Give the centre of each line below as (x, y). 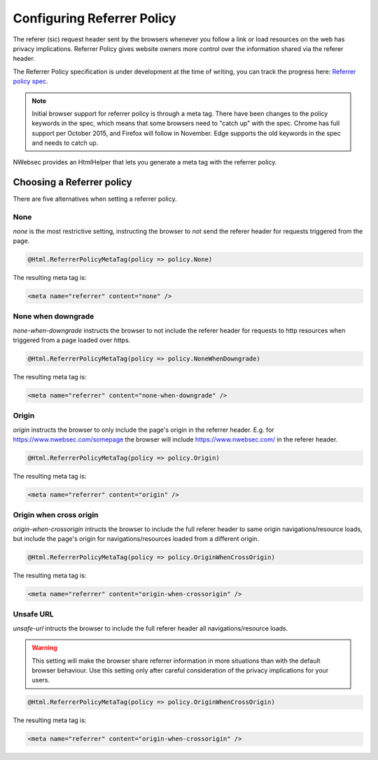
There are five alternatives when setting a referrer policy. (95, 199)
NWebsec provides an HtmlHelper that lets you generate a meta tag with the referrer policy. (145, 162)
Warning (44, 648)
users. (41, 680)
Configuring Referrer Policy (94, 18)
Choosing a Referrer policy (72, 182)
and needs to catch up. (65, 143)
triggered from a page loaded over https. (72, 340)
